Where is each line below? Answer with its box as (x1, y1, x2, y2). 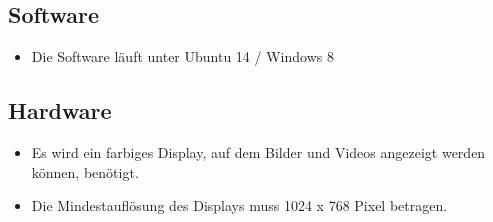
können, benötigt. (31, 161, 139, 182)
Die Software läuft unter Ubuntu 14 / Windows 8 (31, 46, 334, 67)
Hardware (8, 95, 112, 126)
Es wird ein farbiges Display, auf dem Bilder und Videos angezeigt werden (31, 142, 486, 162)
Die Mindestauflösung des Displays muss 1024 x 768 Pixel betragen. (31, 195, 448, 216)
